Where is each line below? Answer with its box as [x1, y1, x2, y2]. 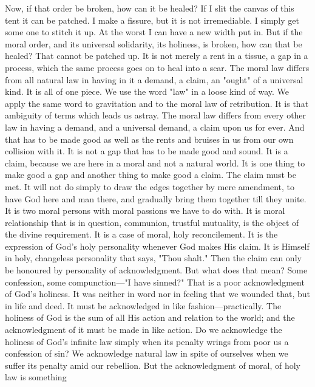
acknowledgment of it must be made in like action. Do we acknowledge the [5, 323, 282, 336]
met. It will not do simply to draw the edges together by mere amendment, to [5, 180, 294, 193]
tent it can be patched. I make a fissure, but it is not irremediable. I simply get [5, 13, 299, 26]
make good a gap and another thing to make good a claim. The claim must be [5, 168, 296, 181]
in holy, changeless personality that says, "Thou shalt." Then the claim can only [5, 252, 302, 264]
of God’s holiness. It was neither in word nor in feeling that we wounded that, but [5, 287, 310, 300]
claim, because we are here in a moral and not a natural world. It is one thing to [5, 156, 305, 169]
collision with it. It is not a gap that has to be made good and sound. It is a [5, 145, 288, 157]
